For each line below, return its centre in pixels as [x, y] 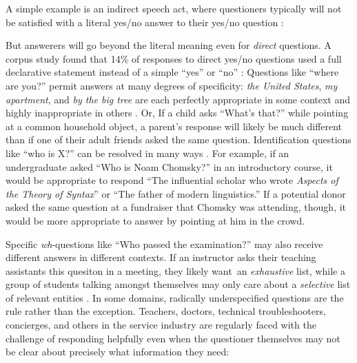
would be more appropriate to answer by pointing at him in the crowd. [155, 220]
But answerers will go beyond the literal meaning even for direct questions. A [169, 45]
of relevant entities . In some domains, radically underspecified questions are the [175, 297]
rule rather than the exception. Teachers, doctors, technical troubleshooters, [166, 311]
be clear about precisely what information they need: [118, 352]
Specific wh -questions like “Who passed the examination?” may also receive [164, 243]
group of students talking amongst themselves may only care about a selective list [178, 284]
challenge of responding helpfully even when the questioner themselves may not [173, 338]
